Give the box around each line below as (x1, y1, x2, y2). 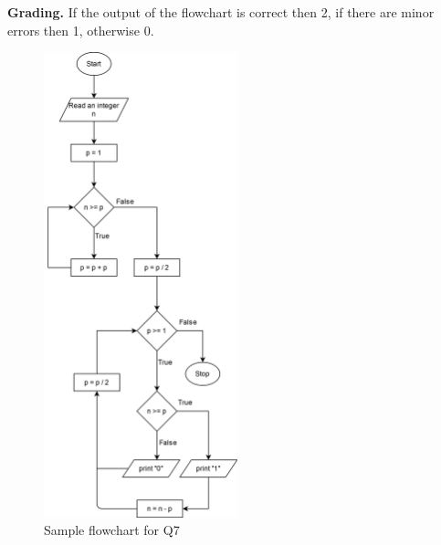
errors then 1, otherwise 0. (7, 20, 154, 39)
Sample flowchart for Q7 (44, 520, 180, 540)
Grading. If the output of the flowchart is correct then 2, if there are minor (7, 3, 435, 21)
